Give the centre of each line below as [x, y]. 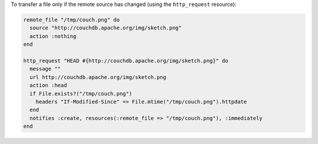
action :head [48, 85]
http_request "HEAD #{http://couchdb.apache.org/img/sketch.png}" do [126, 61]
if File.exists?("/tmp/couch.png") [81, 93]
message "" [45, 69]
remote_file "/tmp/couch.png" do [72, 20]
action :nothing [53, 36]
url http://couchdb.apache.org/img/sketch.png [98, 77]
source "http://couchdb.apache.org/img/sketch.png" [106, 28]
